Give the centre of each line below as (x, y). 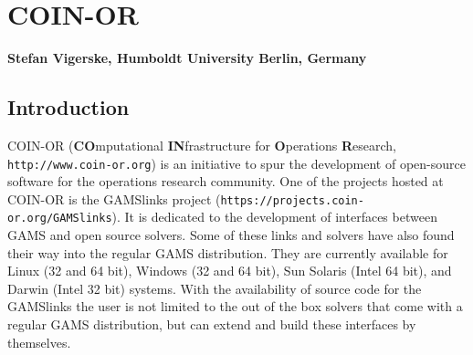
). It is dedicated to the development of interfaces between (274, 217)
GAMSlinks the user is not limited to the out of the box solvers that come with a (235, 306)
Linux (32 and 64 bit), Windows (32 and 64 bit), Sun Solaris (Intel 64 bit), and (230, 271)
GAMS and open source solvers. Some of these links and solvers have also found (231, 235)
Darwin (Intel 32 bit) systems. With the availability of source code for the (215, 288)
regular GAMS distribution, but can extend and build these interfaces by (212, 324)
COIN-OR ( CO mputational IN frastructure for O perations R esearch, (202, 145)
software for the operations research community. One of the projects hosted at (226, 181)
